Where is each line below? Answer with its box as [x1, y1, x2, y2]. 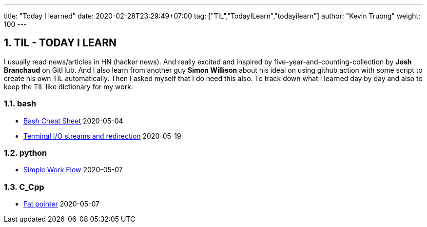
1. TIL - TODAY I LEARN [4, 37, 117, 49]
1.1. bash [4, 99, 37, 109]
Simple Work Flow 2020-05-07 [23, 165, 123, 174]
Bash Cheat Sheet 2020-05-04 [23, 116, 123, 125]
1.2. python [4, 147, 47, 158]
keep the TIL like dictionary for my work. [4, 82, 133, 91]
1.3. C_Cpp [4, 182, 44, 192]
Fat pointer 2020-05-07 [23, 200, 99, 208]
